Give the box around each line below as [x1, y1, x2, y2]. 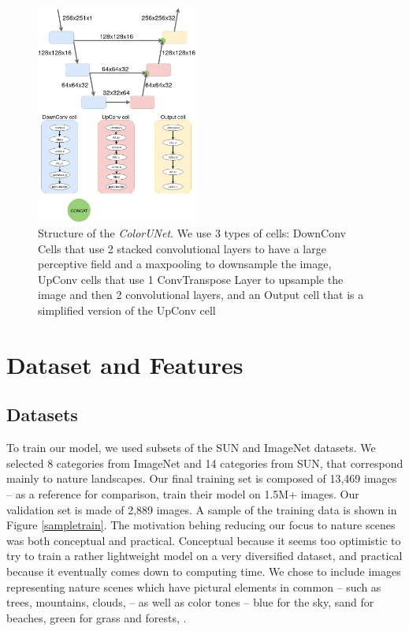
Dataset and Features [6, 348, 244, 380]
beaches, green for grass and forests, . [6, 609, 187, 625]
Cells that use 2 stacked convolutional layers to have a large [38, 240, 326, 256]
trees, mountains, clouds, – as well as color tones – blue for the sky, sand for [6, 594, 374, 610]
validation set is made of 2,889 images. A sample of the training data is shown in [6, 501, 397, 517]
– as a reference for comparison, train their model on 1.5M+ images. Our [6, 485, 359, 502]
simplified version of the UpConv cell [38, 301, 216, 318]
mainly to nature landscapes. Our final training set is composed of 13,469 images [6, 470, 397, 487]
